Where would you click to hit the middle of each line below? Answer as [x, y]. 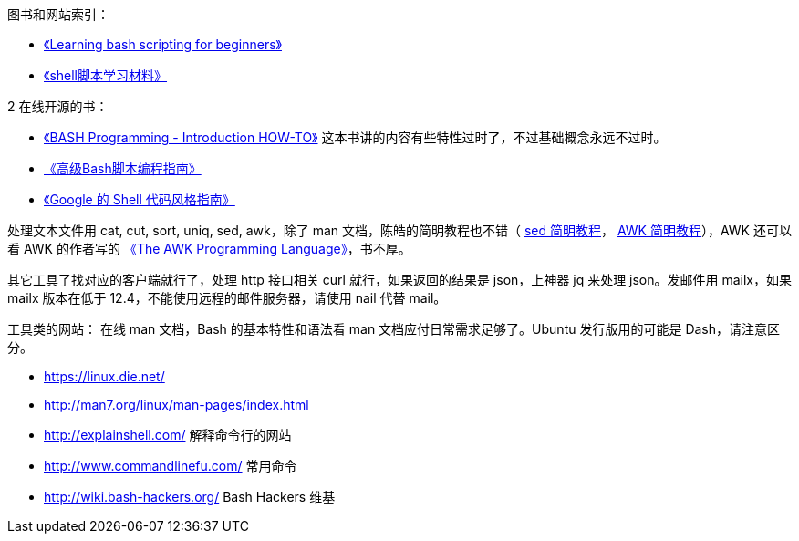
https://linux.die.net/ [104, 376]
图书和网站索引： [58, 14]
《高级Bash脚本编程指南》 [123, 168]
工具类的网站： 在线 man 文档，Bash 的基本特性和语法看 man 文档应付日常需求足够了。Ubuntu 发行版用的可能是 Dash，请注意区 [394, 329]
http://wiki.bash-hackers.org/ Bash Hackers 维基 [190, 497]
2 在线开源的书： [58, 106]
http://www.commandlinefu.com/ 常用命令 [171, 466]
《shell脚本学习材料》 [106, 75]
